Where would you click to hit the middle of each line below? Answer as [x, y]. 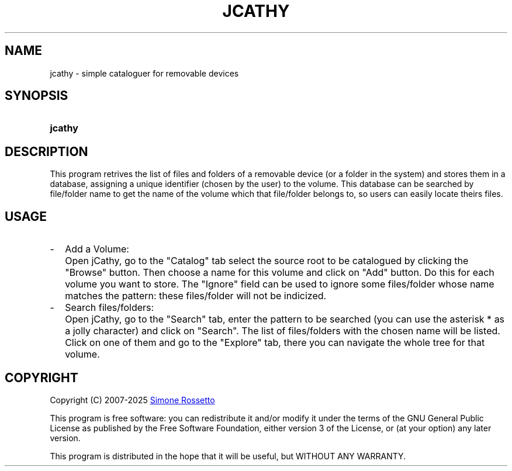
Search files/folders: [110, 308]
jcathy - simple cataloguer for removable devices [144, 73]
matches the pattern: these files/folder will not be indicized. [196, 296]
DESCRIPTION [46, 151]
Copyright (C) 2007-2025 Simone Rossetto [132, 400]
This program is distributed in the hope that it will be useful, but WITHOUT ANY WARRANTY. [228, 456]
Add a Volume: [97, 249]
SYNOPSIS [37, 96]
